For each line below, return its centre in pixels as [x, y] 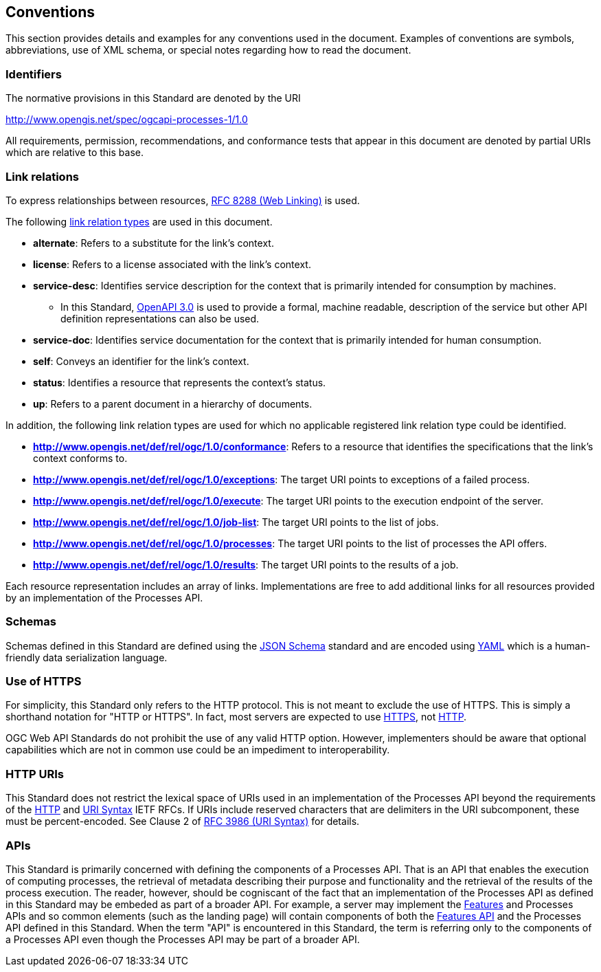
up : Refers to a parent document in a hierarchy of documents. [173, 404]
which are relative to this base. [75, 153]
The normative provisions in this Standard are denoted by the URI [153, 98]
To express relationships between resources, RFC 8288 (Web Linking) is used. [183, 200]
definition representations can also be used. [160, 318]
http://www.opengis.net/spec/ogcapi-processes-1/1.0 [127, 120]
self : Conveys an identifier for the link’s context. [141, 361]
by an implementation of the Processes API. [104, 597]
